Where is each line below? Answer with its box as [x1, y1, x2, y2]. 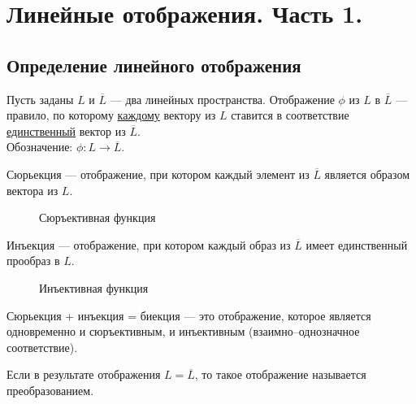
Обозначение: [6, 138, 73, 155]
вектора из [6, 181, 58, 198]
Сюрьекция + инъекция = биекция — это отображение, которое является [6, 306, 371, 324]
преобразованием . [6, 381, 94, 398]
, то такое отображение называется [194, 366, 366, 383]
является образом [324, 165, 410, 182]
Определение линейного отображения [6, 52, 301, 77]
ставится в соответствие [231, 106, 349, 124]
